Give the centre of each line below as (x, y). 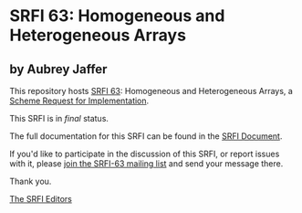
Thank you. (31, 181)
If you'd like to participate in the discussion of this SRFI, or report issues (145, 154)
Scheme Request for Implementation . (79, 101)
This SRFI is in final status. (59, 118)
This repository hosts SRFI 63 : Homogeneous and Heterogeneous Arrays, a (151, 91)
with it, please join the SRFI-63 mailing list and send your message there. (146, 164)
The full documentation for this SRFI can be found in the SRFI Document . (146, 136)
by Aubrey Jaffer (58, 69)
